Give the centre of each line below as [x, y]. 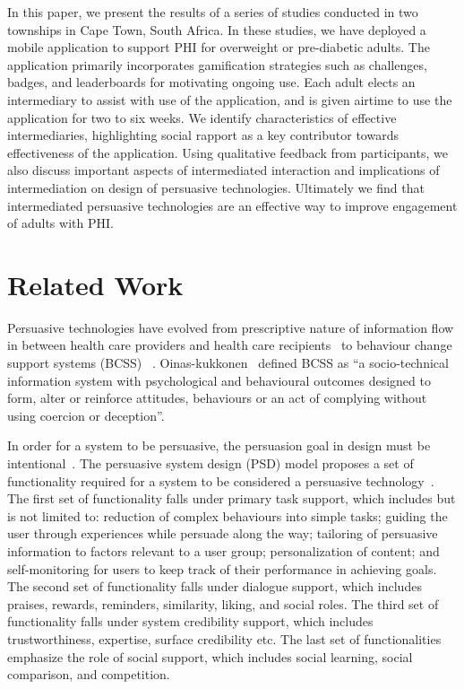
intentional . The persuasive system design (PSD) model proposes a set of [211, 463]
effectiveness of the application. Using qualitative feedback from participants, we [228, 152]
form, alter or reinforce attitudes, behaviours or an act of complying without [217, 398]
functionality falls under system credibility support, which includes [190, 621]
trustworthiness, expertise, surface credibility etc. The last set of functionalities [224, 638]
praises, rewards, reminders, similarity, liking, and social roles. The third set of [223, 603]
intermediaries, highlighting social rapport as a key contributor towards [203, 135]
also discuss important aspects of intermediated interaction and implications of [223, 170]
